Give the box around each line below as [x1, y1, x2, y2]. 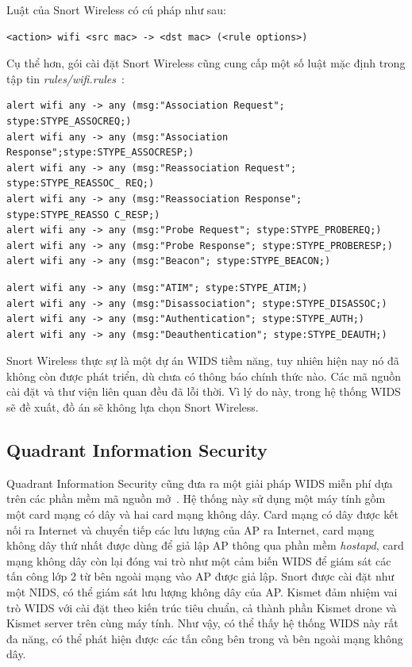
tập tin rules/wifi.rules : [6, 70, 125, 86]
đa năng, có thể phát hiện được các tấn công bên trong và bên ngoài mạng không [6, 630, 403, 646]
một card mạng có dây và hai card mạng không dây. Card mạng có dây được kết [6, 506, 399, 523]
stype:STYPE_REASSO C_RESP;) [6, 209, 160, 220]
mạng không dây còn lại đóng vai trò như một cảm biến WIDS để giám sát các [6, 552, 391, 569]
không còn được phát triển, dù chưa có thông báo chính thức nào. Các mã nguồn [6, 367, 402, 384]
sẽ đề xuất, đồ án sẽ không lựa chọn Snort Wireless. [6, 399, 259, 416]
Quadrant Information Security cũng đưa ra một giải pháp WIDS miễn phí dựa [6, 474, 393, 491]
